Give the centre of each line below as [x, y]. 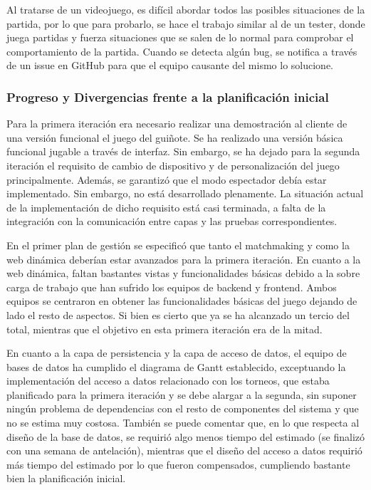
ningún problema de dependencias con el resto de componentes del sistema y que [183, 408]
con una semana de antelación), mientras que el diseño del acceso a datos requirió [184, 450]
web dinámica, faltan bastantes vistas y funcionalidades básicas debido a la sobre [183, 273]
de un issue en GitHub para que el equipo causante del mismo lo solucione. [170, 65]
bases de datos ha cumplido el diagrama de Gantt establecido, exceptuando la [176, 366]
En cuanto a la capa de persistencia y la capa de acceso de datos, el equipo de [177, 353]
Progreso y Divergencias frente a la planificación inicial [168, 97]
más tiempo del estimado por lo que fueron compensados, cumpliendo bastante [178, 464]
